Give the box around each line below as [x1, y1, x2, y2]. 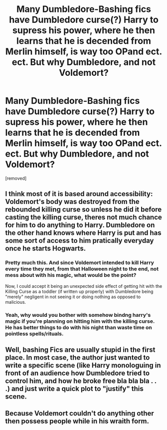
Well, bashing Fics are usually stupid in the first [5, 345, 156, 354]
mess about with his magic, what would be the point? [5, 272, 137, 279]
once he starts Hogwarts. [5, 244, 86, 253]
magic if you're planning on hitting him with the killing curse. [5, 318, 155, 325]
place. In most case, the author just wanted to [5, 353, 150, 362]
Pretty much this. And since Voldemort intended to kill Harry [5, 259, 155, 266]
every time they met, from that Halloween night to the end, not [5, 265, 159, 272]
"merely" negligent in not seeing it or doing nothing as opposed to [5, 293, 141, 300]
